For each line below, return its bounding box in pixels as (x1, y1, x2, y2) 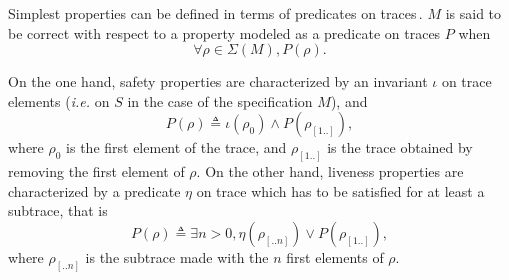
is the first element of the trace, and (66, 137, 287, 158)
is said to (445, 3, 502, 23)
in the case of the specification (127, 90, 313, 111)
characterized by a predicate (8, 180, 181, 201)
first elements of (286, 247, 384, 268)
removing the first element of (8, 161, 185, 182)
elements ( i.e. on (8, 90, 110, 111)
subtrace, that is (8, 200, 108, 221)
